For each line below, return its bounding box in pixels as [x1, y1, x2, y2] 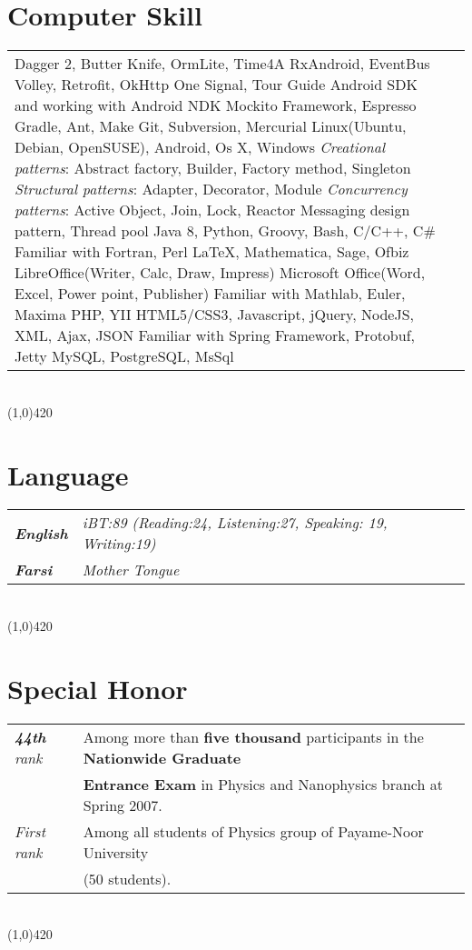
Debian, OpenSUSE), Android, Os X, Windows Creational [15, 136, 386, 158]
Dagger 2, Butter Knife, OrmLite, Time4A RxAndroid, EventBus [15, 53, 430, 75]
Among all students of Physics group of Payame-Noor [83, 820, 424, 842]
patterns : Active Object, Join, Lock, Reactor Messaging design [15, 199, 410, 221]
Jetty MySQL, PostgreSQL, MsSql [15, 345, 234, 367]
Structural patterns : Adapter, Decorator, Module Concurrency [15, 178, 408, 200]
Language [7, 455, 129, 493]
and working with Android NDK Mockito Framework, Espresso [15, 95, 417, 116]
